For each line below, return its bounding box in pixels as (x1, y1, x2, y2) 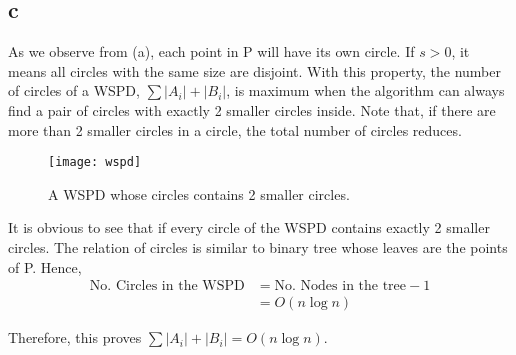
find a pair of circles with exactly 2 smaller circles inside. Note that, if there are (8, 99, 496, 120)
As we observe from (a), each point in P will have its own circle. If (8, 41, 415, 62)
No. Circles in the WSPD (89, 279, 245, 294)
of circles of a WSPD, (8, 80, 140, 101)
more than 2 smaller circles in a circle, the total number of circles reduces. (8, 119, 462, 140)
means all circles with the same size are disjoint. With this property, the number (8, 60, 501, 81)
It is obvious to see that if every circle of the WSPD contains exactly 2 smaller (8, 217, 490, 238)
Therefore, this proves (8, 327, 142, 348)
